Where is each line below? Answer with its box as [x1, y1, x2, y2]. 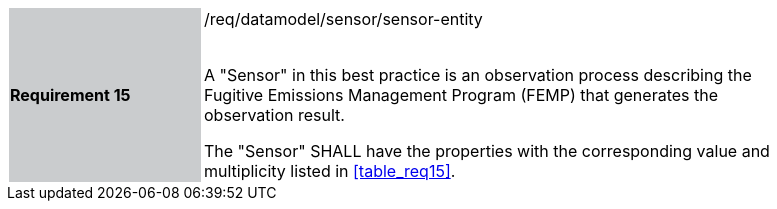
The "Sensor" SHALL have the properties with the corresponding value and [204, 141, 770, 161]
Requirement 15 [10, 85, 131, 105]
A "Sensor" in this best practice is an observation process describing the [204, 65, 752, 85]
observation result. [204, 105, 345, 125]
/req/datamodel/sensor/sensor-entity [204, 9, 483, 29]
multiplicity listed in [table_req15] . [204, 161, 456, 181]
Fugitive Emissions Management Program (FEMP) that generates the [204, 85, 719, 105]
